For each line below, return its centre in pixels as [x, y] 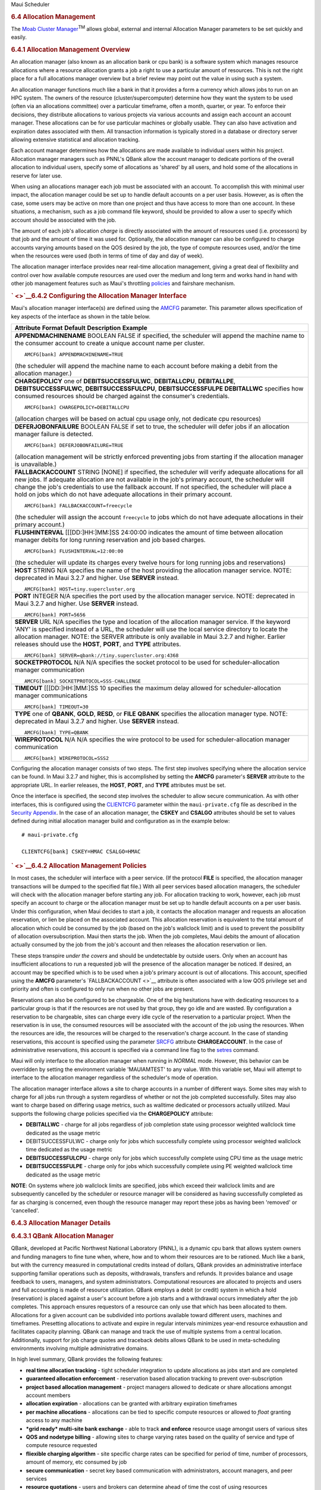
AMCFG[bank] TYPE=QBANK [56, 733]
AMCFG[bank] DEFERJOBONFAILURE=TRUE [74, 446]
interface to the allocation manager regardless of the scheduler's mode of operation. [115, 1078]
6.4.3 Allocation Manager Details [61, 1223]
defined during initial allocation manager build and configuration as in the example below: [120, 821]
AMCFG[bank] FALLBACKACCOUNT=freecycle [78, 506]
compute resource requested [62, 1445]
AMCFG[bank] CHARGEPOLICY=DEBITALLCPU [77, 407]
